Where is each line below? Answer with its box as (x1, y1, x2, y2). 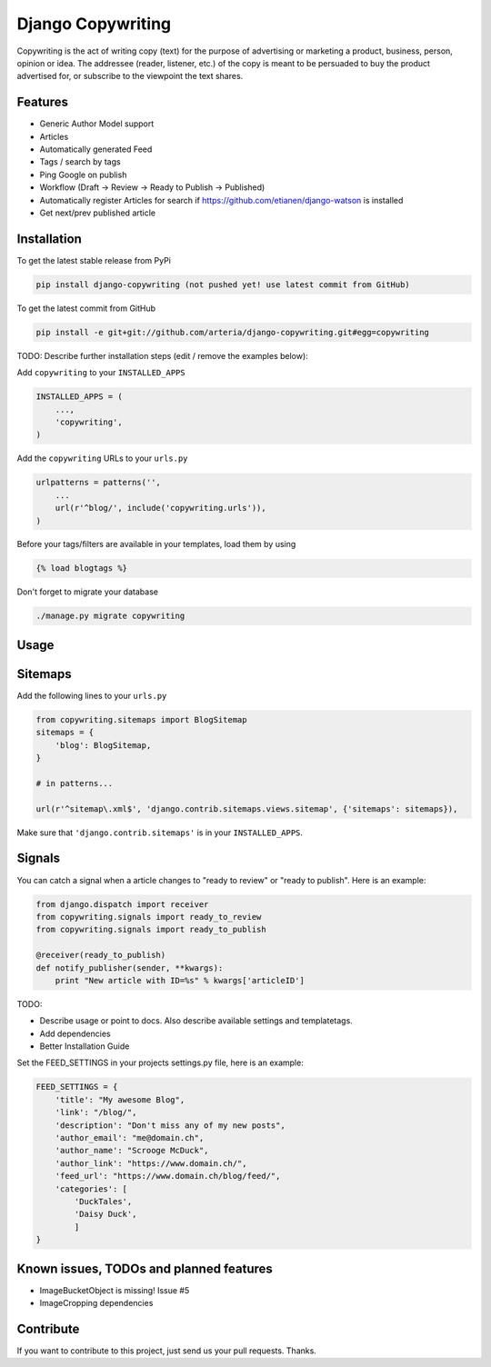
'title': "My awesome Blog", (55, 1094, 185, 1104)
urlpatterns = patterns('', (35, 477, 161, 488)
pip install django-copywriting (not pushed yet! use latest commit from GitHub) (35, 279, 411, 290)
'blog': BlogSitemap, (55, 740, 152, 750)
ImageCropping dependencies (39, 1298, 154, 1308)
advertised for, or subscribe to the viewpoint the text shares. (16, 71, 244, 82)
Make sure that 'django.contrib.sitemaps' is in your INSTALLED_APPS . (16, 827, 304, 838)
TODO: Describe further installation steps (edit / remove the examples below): (16, 350, 308, 361)
